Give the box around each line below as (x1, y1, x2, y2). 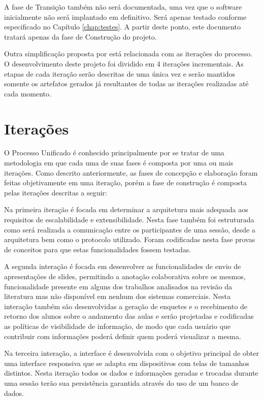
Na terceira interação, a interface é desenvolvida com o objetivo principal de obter (4, 348, 259, 358)
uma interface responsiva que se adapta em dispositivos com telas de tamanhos (4, 357, 249, 368)
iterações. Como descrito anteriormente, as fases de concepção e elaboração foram (4, 167, 258, 178)
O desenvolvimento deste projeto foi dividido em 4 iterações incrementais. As (4, 58, 244, 69)
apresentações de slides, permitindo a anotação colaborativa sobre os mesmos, (4, 271, 246, 281)
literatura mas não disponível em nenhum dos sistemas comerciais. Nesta (4, 291, 231, 302)
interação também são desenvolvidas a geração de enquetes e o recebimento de (4, 301, 248, 311)
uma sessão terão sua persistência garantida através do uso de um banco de (4, 377, 239, 388)
